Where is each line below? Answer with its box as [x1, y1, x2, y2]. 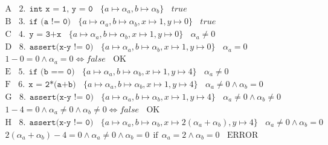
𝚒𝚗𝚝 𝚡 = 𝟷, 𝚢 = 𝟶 [29, 5, 93, 14]
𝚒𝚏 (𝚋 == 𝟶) [28, 67, 75, 76]
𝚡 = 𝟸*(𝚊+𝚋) [28, 80, 76, 89]
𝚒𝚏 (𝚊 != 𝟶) [28, 18, 71, 27]
